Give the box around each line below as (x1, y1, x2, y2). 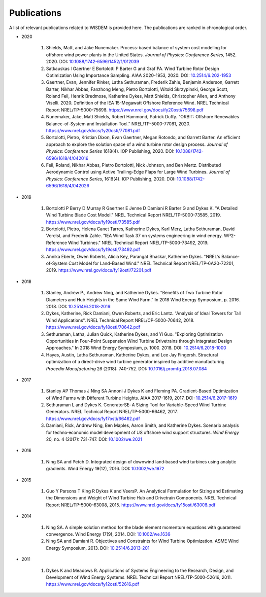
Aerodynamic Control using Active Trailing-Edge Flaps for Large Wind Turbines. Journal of (46, 169, 230, 175)
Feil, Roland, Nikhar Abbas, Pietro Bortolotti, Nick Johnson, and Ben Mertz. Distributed (46, 162, 221, 168)
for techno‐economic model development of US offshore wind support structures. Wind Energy (46, 429, 239, 435)
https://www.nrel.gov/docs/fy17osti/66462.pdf (46, 416, 140, 421)
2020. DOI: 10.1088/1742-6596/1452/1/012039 (46, 59, 139, 65)
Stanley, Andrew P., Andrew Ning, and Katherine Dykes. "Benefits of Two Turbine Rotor (46, 290, 223, 296)
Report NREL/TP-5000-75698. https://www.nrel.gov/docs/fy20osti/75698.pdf (46, 106, 204, 113)
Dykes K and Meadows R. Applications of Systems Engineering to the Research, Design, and (46, 567, 234, 573)
